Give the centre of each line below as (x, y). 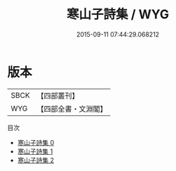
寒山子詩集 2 (36, 160)
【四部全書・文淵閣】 (72, 108)
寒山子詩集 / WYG (118, 14)
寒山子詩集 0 (36, 142)
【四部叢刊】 (58, 96)
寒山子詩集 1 (35, 151)
